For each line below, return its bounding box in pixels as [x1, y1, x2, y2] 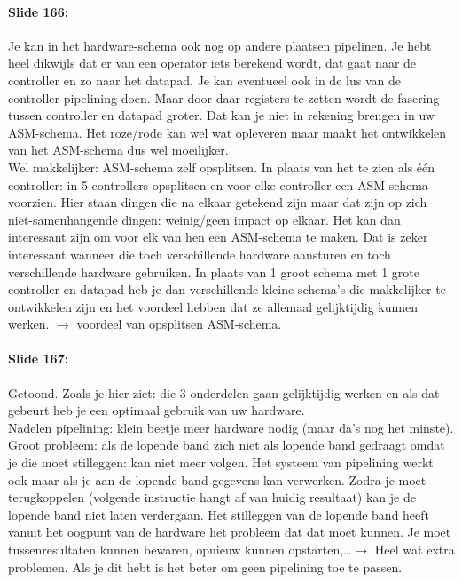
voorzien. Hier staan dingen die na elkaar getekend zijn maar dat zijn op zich [8, 193, 427, 211]
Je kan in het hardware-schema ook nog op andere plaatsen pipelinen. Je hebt [8, 36, 432, 54]
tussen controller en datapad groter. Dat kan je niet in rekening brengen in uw [8, 106, 435, 124]
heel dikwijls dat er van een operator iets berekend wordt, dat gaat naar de [8, 53, 417, 72]
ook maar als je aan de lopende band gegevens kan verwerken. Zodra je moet [8, 470, 427, 489]
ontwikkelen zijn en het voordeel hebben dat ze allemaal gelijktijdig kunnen [8, 297, 419, 315]
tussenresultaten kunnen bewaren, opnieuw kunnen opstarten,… [8, 540, 352, 559]
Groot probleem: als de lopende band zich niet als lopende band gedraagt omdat [8, 435, 445, 454]
